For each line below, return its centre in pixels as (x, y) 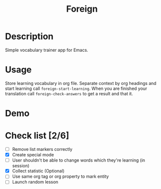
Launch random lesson (35, 182)
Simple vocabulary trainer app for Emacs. (47, 50)
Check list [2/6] (37, 136)
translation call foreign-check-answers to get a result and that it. (69, 93)
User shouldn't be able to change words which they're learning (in (79, 160)
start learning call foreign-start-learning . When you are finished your (76, 88)
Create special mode (33, 155)
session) (21, 166)
